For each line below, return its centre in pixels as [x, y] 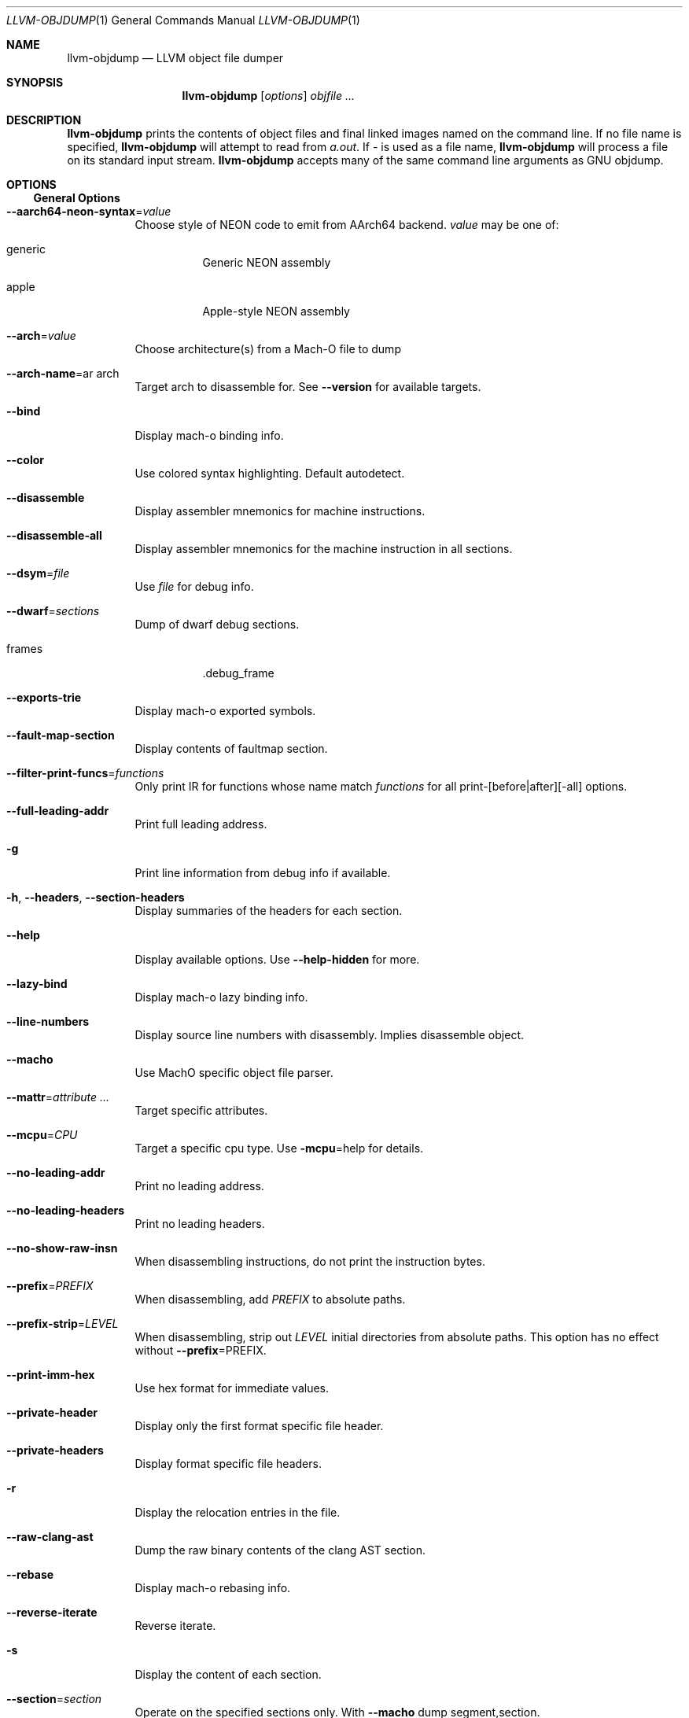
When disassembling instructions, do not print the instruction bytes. [310, 1261]
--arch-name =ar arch [63, 373]
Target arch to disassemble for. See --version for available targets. [308, 387]
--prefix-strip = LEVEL [63, 1324]
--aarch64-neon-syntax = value [89, 211]
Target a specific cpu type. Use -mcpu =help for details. [279, 1148]
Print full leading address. [201, 824]
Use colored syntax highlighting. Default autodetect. [270, 473]
